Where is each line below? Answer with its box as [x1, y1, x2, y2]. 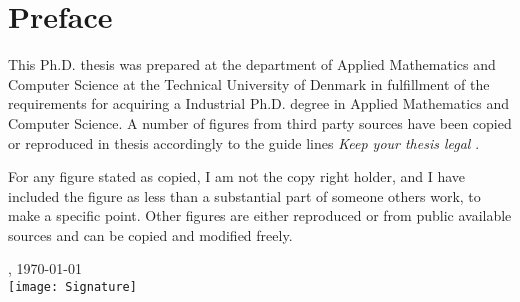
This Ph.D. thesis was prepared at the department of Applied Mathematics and [8, 54, 496, 75]
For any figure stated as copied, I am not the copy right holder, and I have [8, 166, 466, 187]
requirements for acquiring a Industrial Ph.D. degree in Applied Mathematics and [8, 93, 510, 114]
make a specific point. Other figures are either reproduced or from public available [8, 205, 512, 226]
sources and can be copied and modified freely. [8, 224, 293, 245]
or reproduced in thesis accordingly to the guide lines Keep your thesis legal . [8, 132, 480, 153]
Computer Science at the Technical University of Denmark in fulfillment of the [8, 73, 490, 94]
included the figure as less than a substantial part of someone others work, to [8, 185, 481, 206]
